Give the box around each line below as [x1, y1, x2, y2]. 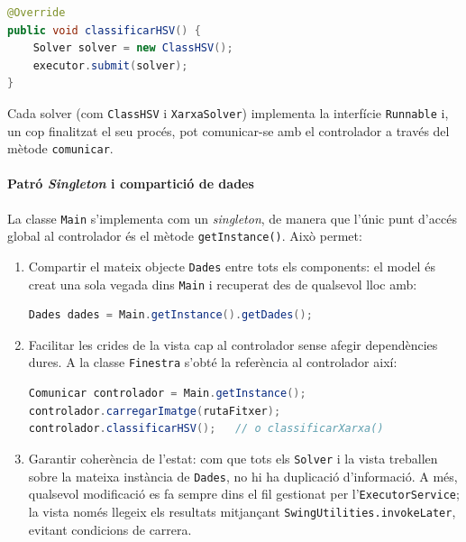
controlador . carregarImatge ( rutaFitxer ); [28, 404, 281, 418]
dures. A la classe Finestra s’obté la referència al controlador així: [28, 353, 397, 372]
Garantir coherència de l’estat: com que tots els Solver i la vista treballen [28, 448, 438, 467]
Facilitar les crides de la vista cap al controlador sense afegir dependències [28, 335, 438, 354]
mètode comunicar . [7, 139, 114, 158]
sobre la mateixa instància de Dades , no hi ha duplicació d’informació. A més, [28, 466, 458, 485]
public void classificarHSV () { [7, 23, 201, 37]
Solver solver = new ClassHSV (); [32, 41, 233, 55]
